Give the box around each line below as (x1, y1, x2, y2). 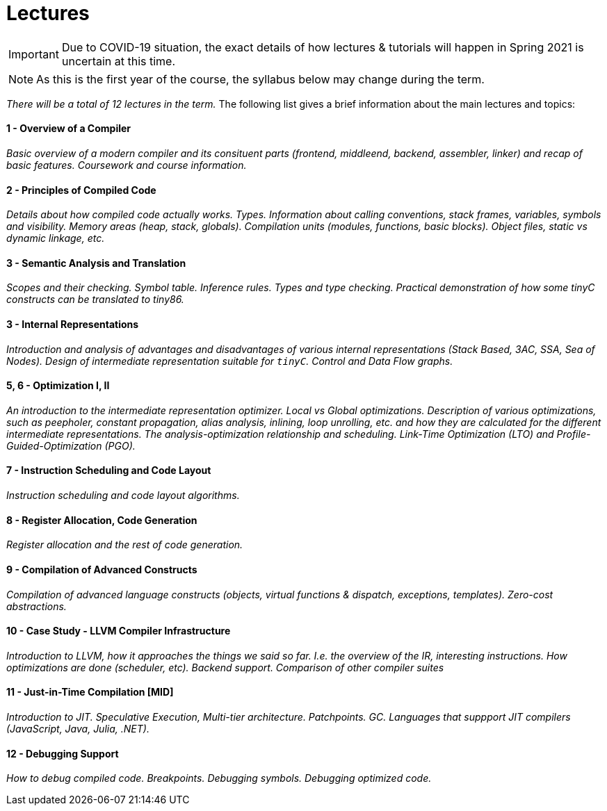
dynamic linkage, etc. (6, 232, 105, 245)
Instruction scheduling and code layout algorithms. (6, 489, 240, 502)
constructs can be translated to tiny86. (6, 293, 184, 306)
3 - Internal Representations (6, 318, 139, 331)
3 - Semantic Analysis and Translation (6, 256, 186, 269)
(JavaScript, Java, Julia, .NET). (6, 722, 149, 735)
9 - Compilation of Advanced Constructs (6, 563, 197, 575)
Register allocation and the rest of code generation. (6, 539, 243, 551)
